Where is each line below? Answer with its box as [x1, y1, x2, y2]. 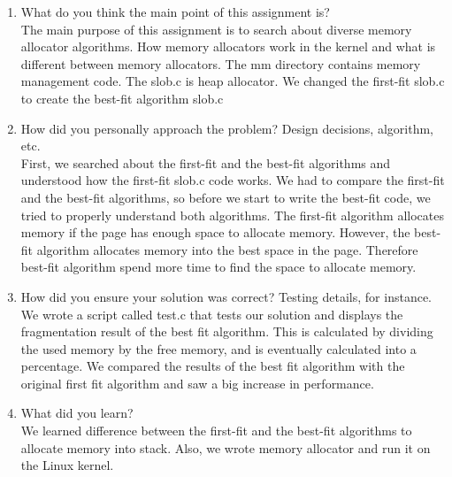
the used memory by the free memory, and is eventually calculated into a [20, 339, 417, 358]
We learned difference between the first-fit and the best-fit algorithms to [20, 421, 412, 440]
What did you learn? [20, 404, 134, 422]
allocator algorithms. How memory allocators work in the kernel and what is [20, 37, 436, 56]
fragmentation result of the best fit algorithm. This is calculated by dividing [20, 322, 433, 341]
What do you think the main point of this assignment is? [20, 3, 330, 20]
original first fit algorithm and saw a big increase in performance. [20, 373, 374, 392]
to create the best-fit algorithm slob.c [20, 88, 224, 107]
